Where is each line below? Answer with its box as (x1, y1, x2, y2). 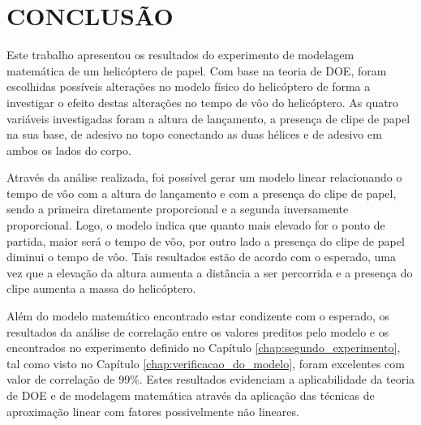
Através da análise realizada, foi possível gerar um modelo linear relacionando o (6, 169, 402, 186)
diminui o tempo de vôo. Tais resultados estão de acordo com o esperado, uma (6, 248, 396, 265)
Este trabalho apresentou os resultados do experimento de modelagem (6, 46, 354, 63)
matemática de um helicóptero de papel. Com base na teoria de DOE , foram (6, 62, 387, 79)
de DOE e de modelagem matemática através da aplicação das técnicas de (6, 387, 375, 403)
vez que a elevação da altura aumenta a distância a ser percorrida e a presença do (6, 264, 413, 281)
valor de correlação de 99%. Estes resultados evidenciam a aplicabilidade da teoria (6, 371, 415, 388)
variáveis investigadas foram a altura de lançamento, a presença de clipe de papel (6, 109, 410, 127)
